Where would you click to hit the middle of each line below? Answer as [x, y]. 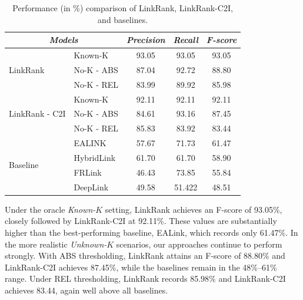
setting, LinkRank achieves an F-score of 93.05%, [194, 209]
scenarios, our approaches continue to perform [199, 244]
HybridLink [95, 157]
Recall [186, 40]
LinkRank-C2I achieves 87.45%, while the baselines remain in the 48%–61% [141, 267]
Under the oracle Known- [50, 209]
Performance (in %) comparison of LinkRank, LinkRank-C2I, [123, 8]
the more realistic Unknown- [56, 244]
